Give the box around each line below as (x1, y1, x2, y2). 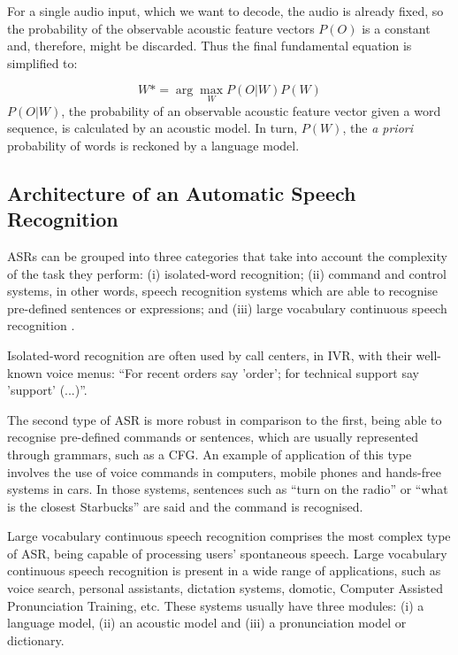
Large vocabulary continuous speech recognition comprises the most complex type (7, 527, 451, 545)
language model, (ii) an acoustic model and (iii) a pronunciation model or (7, 613, 407, 632)
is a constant (362, 19, 431, 37)
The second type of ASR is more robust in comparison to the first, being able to (7, 410, 442, 428)
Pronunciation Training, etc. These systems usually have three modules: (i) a (7, 596, 424, 614)
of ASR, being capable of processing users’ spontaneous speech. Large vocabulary (7, 543, 447, 562)
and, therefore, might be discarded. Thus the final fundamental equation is (7, 36, 412, 55)
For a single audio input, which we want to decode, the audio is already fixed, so (7, 2, 444, 19)
